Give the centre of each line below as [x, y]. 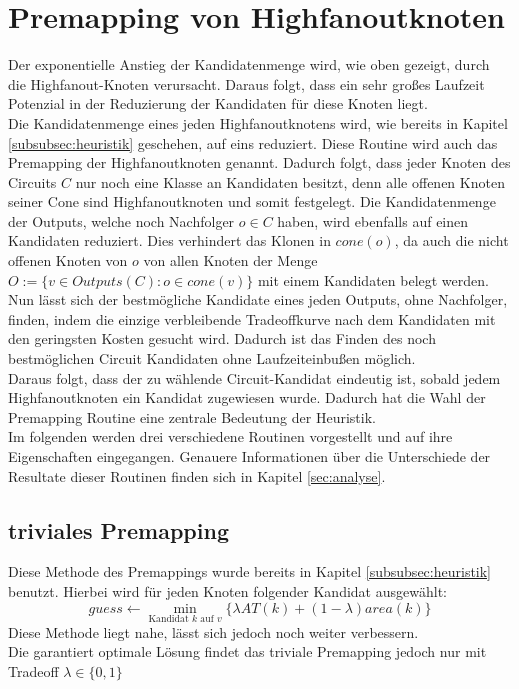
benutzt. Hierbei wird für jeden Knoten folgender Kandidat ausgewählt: [227, 590]
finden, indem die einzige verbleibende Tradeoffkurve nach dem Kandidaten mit [252, 318]
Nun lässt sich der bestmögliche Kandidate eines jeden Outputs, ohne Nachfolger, [258, 299]
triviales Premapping [118, 529]
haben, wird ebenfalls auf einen [373, 220]
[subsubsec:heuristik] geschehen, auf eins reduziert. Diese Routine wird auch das [253, 142]
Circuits [32, 181]
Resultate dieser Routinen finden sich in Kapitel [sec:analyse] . [197, 475]
